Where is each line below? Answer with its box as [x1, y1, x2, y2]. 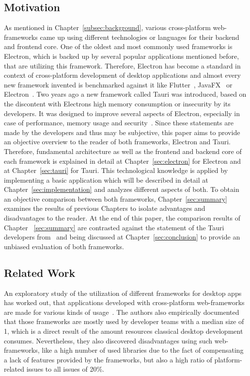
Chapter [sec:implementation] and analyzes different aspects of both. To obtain [4, 184, 239, 194]
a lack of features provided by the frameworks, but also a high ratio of [4, 354, 212, 364]
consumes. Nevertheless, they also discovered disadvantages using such [4, 335, 213, 345]
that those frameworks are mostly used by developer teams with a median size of [4, 316, 244, 326]
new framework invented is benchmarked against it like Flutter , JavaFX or [4, 79, 233, 89]
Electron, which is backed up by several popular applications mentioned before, [4, 51, 239, 61]
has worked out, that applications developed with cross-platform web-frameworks [4, 297, 245, 308]
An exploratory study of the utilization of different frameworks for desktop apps [4, 288, 242, 298]
